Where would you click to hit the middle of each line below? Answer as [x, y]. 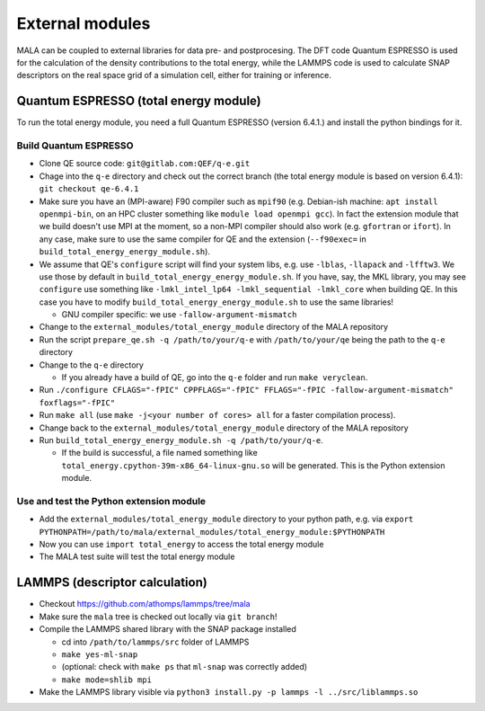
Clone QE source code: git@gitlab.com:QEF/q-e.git [145, 164]
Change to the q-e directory [91, 365]
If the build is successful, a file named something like [159, 453]
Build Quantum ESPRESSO [75, 146]
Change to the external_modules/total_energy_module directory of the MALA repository [214, 327]
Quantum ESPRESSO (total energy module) [139, 101]
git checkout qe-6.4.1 [89, 189]
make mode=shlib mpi [107, 680]
